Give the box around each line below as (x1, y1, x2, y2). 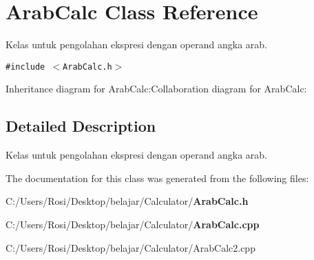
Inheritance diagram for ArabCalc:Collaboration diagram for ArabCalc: (6, 81, 307, 96)
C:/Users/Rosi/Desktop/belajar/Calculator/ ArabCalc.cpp (6, 217, 260, 231)
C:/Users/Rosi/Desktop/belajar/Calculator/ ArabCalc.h (6, 194, 249, 208)
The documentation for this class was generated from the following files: (6, 170, 309, 185)
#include (6, 61, 45, 72)
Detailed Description (6, 115, 156, 137)
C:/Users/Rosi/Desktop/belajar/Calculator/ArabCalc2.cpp (6, 240, 255, 254)
